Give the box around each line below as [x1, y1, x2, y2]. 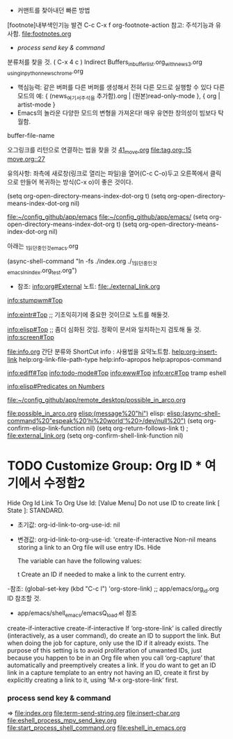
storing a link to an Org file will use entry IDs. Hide [17, 543, 161, 551]
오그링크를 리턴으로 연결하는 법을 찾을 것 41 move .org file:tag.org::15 [7, 145, 192, 156]
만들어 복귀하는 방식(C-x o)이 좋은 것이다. [19, 178, 134, 186]
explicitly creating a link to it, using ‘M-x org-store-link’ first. [7, 676, 179, 684]
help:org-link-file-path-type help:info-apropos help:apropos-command [18, 355, 222, 363]
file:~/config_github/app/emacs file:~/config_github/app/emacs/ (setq [7, 213, 208, 221]
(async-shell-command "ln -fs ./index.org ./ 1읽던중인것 [7, 257, 158, 267]
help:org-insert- [171, 347, 218, 356]
